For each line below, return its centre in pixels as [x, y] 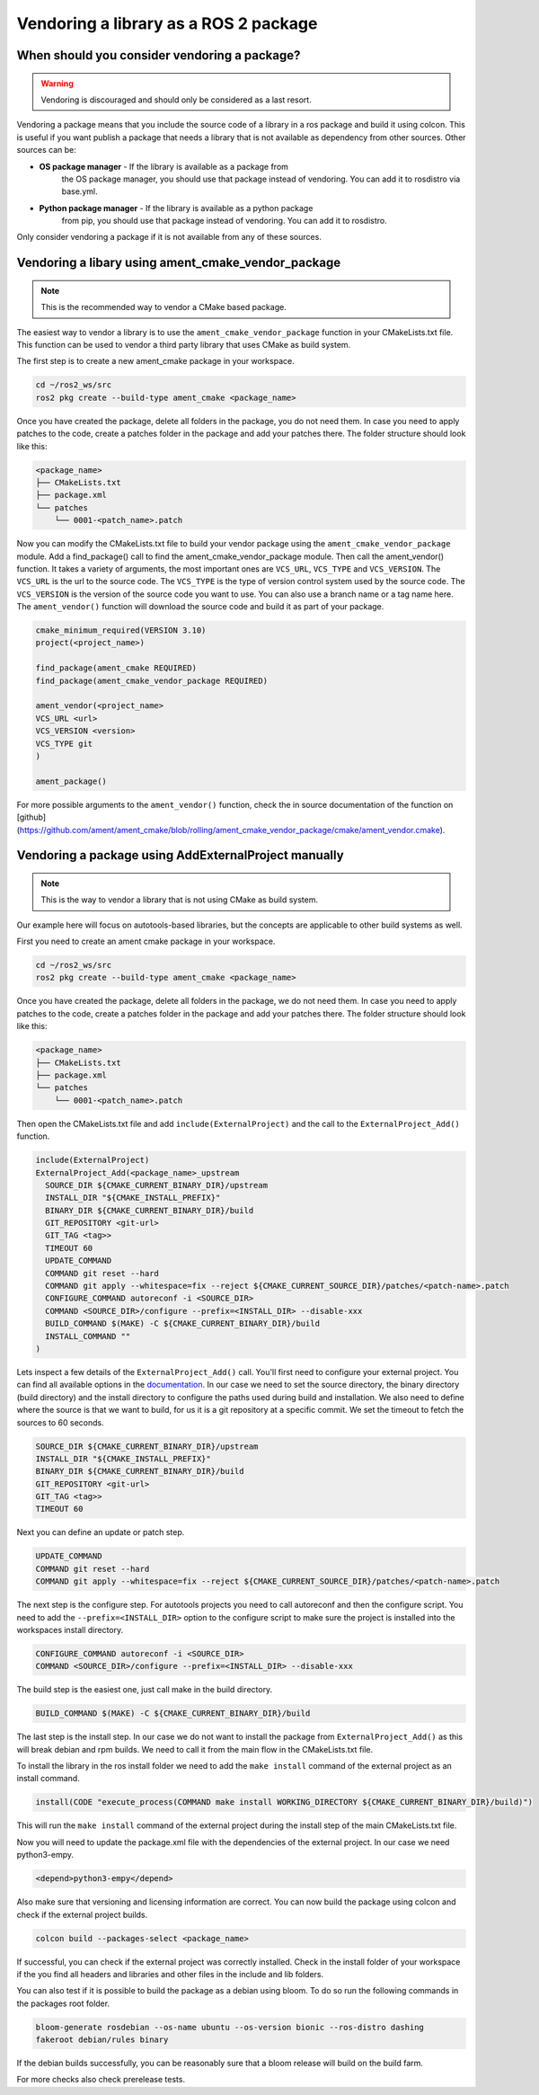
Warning [57, 83]
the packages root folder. [63, 2003]
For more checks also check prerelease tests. [101, 2080]
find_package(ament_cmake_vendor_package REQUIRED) [152, 680]
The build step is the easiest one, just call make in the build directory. [145, 1690]
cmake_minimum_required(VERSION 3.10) [121, 630]
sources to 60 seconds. [61, 1422]
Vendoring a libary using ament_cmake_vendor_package [179, 263]
